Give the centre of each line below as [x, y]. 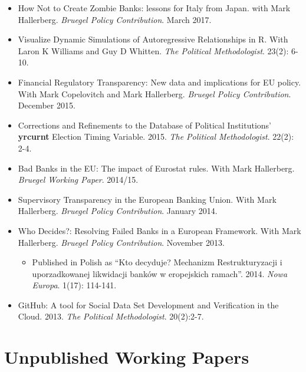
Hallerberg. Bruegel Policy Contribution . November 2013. [121, 242]
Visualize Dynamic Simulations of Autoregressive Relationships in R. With [153, 39]
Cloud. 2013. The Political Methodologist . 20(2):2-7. [111, 316]
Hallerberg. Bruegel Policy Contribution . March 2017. [115, 19]
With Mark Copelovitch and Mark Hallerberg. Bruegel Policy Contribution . [154, 93]
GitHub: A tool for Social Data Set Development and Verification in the [148, 304]
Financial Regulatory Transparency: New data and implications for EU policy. [159, 82]
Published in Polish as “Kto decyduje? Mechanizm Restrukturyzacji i [157, 262]
